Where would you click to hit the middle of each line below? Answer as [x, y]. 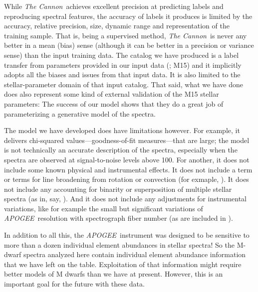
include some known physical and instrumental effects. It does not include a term [128, 169]
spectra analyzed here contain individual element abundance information [134, 254]
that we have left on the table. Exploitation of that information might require [123, 264]
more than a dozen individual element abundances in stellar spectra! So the [119, 244]
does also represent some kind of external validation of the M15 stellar [112, 94]
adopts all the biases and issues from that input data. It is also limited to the [122, 74]
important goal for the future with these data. [74, 284]
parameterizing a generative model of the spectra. [80, 113]
